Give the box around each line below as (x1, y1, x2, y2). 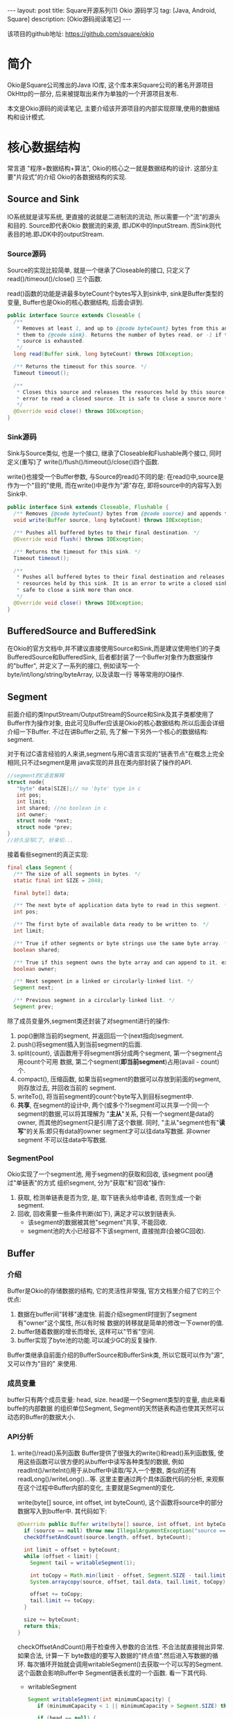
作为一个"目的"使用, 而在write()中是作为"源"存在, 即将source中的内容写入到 (7, 481, 222, 490)
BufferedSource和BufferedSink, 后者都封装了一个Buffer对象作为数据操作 (7, 653, 214, 661)
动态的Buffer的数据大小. (7, 1413, 76, 1421)
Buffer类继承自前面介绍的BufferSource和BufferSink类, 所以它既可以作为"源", (7, 1350, 224, 1359)
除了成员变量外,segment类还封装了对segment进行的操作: (7, 1017, 170, 1025)
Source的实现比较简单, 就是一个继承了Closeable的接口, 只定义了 (7, 266, 191, 274)
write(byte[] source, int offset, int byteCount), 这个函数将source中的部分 (17, 1498, 223, 1507)
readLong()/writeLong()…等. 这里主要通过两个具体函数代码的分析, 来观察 (17, 1475, 225, 1483)
